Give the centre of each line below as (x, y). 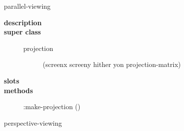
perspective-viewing (33, 123)
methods (18, 90)
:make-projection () (52, 106)
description (23, 22)
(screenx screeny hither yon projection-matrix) (112, 64)
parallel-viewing (27, 6)
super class (23, 32)
